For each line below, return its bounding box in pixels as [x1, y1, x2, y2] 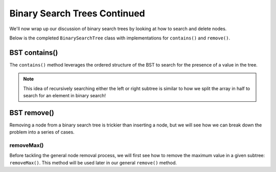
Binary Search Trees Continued [9, 8, 145, 19]
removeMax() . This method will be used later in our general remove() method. [9, 159, 177, 166]
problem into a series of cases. [9, 129, 75, 135]
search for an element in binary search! [23, 93, 106, 99]
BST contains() [9, 48, 58, 57]
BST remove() [9, 108, 55, 117]
